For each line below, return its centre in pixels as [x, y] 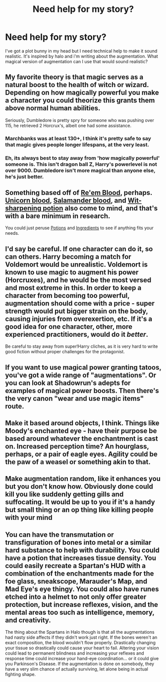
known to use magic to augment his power [72, 272]
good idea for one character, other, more [69, 327]
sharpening [23, 208]
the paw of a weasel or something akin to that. [78, 462]
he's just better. [25, 177]
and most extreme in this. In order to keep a [73, 288]
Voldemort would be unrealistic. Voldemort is [76, 264]
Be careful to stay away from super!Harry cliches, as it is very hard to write [82, 346]
